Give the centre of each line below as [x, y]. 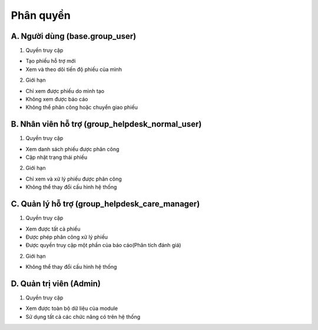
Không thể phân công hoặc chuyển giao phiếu [82, 107]
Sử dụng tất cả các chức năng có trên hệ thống [83, 316]
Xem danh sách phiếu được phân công [72, 149]
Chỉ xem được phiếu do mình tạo [65, 91]
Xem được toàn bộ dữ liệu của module [72, 308]
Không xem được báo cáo [57, 99]
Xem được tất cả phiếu [53, 229]
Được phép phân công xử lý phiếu [67, 237]
